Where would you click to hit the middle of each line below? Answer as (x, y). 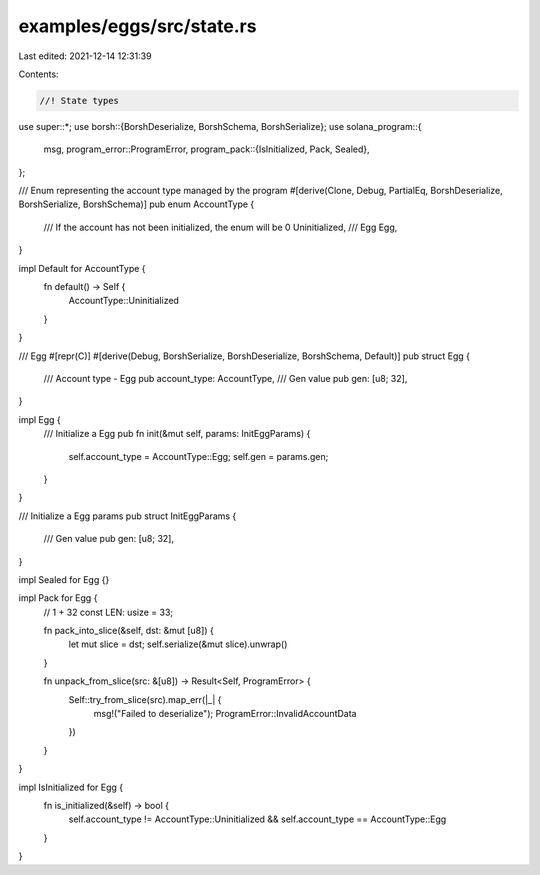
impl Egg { (40, 419)
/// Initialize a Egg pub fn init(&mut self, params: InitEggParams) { (177, 434)
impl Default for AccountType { (82, 268)
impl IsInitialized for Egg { (71, 787)
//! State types (79, 100)
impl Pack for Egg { (58, 598)
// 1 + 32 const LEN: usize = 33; (108, 612)
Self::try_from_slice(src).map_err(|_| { (145, 699)
